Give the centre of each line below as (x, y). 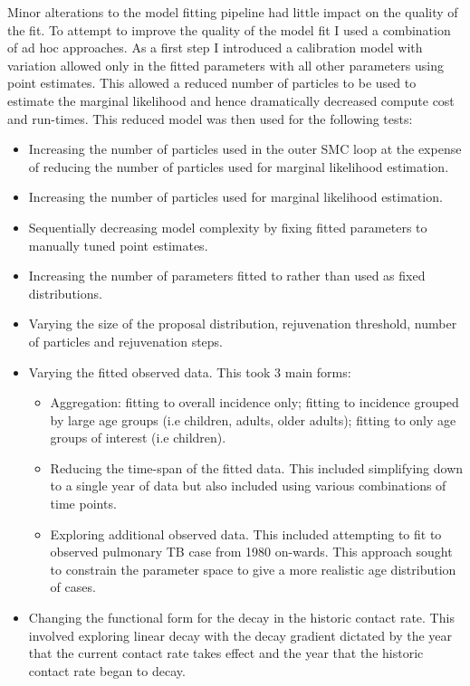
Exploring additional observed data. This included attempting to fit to (246, 534)
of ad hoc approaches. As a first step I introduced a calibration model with (215, 48)
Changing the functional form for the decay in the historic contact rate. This (241, 618)
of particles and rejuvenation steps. (126, 341)
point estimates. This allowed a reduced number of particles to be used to (212, 83)
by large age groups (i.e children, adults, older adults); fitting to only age (253, 419)
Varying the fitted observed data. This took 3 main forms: (190, 372)
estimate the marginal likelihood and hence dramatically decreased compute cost (231, 100)
